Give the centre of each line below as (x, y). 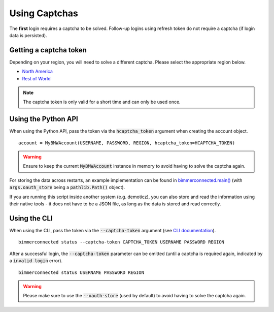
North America (38, 72)
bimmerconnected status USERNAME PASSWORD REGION (81, 272)
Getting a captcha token (48, 50)
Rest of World (36, 78)
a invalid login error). (36, 261)
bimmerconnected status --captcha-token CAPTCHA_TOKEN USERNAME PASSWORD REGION (122, 242)
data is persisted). (28, 35)
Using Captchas (44, 13)
